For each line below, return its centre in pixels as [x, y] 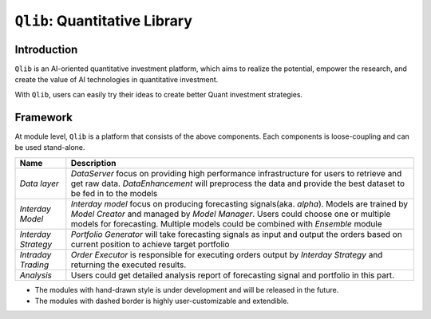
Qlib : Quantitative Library [104, 21]
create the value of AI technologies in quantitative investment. [117, 80]
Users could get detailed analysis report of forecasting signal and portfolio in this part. [233, 275]
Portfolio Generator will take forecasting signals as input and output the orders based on [236, 234]
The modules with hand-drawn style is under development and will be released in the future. [187, 289]
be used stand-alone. [50, 148]
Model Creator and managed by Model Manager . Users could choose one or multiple [231, 214]
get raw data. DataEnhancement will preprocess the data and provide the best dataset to [238, 183]
